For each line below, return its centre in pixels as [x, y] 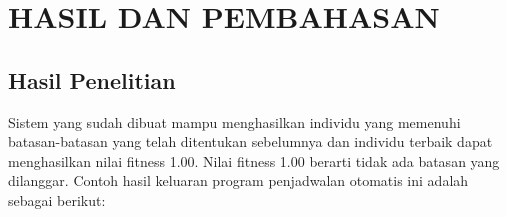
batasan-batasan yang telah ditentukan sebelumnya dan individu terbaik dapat [250, 141]
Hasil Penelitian [92, 79]
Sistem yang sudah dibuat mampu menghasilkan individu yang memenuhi [234, 121]
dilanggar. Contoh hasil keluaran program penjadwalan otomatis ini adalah [238, 180]
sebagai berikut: [57, 199]
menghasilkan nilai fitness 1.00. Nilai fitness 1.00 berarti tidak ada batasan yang [254, 160]
